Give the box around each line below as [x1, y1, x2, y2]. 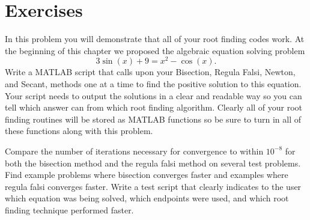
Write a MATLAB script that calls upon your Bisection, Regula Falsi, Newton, [5, 66, 296, 78]
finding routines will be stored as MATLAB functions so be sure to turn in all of [5, 112, 301, 125]
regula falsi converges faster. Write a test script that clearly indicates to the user [5, 180, 302, 192]
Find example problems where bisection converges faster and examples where [5, 168, 288, 181]
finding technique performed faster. [5, 203, 134, 216]
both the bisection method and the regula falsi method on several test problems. [5, 156, 301, 169]
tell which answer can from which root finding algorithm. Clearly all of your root [5, 101, 303, 114]
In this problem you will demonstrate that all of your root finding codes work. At [5, 32, 305, 45]
